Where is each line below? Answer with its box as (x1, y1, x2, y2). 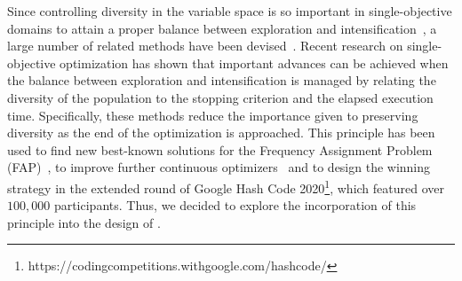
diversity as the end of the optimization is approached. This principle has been (7, 123, 435, 142)
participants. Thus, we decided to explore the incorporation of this (53, 196, 417, 215)
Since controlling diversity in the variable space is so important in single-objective (7, 2, 452, 20)
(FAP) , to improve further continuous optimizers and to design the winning (7, 158, 431, 176)
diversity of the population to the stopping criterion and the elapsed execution (7, 88, 434, 106)
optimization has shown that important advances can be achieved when (60, 53, 449, 72)
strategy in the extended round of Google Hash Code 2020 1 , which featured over (7, 176, 444, 197)
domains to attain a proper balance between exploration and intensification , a (7, 19, 437, 37)
